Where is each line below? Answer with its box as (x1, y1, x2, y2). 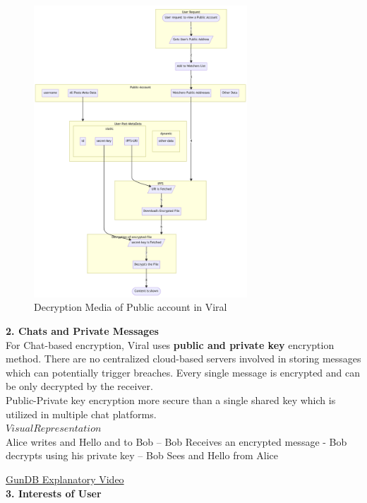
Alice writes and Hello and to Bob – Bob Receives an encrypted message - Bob (6, 434, 347, 449)
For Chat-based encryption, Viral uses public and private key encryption (6, 337, 335, 352)
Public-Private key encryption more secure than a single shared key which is (6, 392, 336, 407)
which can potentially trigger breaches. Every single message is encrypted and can (6, 365, 361, 379)
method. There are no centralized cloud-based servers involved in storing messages (6, 351, 361, 366)
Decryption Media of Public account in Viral (34, 300, 227, 314)
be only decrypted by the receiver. (6, 379, 153, 393)
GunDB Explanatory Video (6, 471, 124, 486)
